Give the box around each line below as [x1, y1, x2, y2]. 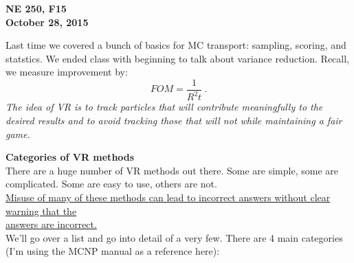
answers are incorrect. [5, 217, 97, 231]
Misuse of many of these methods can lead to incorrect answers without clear [5, 190, 331, 204]
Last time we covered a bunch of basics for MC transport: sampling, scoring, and [5, 38, 346, 52]
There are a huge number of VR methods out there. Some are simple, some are [5, 163, 338, 177]
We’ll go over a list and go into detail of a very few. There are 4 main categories [5, 230, 343, 244]
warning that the [5, 203, 77, 218]
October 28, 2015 [5, 14, 89, 29]
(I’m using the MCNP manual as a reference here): [5, 244, 220, 258]
